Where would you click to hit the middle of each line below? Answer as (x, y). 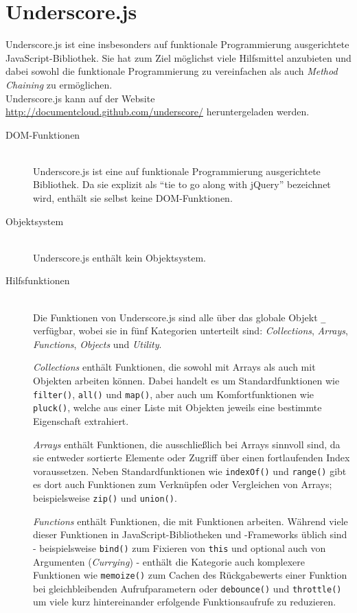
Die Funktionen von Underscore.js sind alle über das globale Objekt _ (180, 317)
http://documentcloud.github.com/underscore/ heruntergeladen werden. (158, 112)
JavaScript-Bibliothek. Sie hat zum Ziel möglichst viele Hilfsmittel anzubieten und (178, 57)
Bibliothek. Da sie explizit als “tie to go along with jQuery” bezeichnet (182, 184)
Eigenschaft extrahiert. (81, 420)
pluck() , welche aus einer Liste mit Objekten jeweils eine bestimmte (177, 407)
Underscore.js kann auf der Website (80, 98)
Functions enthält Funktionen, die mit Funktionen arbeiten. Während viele (191, 521)
